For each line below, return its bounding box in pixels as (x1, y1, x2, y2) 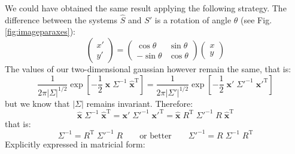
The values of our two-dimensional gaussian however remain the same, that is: (5, 63, 291, 75)
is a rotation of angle (154, 13, 232, 26)
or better (139, 131, 172, 140)
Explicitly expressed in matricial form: (5, 137, 145, 150)
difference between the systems (5, 13, 118, 26)
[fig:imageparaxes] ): (5, 25, 75, 38)
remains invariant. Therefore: (86, 97, 193, 109)
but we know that (5, 97, 70, 109)
